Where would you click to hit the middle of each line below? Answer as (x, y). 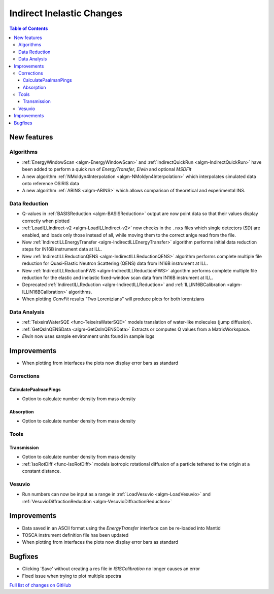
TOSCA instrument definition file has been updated (75, 535)
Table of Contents (29, 28)
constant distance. (41, 471)
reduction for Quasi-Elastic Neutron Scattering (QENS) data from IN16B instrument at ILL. (115, 263)
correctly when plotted (46, 221)
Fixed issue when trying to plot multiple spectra (72, 576)
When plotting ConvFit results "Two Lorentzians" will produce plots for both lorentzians (113, 299)
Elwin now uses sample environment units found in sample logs (88, 336)
